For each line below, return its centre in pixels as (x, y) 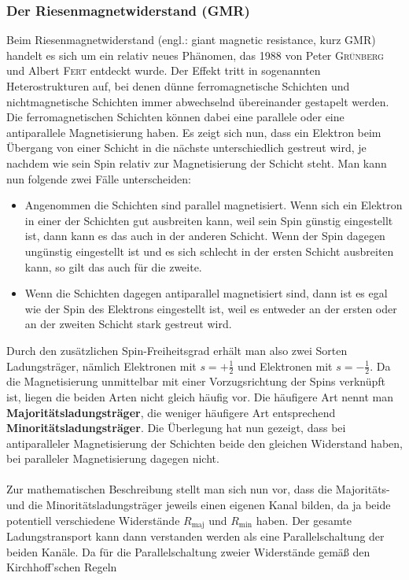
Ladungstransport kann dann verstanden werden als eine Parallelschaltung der (195, 536)
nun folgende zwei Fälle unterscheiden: (99, 178)
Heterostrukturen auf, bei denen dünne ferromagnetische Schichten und (178, 86)
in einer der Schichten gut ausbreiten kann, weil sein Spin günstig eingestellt (209, 220)
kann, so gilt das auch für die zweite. (113, 266)
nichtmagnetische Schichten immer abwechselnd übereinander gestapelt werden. (198, 101)
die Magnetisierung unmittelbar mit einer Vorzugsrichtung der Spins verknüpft (196, 381)
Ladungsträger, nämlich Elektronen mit (101, 366)
